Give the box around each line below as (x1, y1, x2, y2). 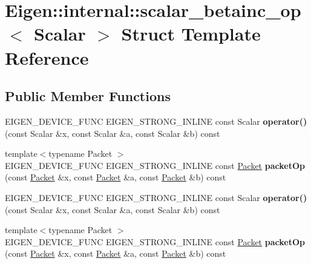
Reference (5, 45, 89, 70)
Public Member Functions (5, 87, 171, 105)
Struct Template (121, 21, 261, 46)
